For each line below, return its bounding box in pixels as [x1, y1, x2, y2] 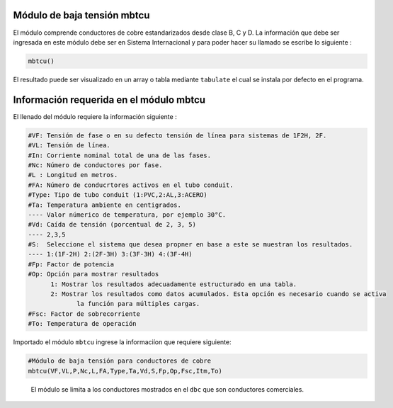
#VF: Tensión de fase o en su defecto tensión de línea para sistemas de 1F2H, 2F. [28, 131, 327, 140]
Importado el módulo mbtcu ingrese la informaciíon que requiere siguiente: [13, 338, 232, 346]
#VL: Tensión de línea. [28, 142, 111, 149]
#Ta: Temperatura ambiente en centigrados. [28, 200, 182, 209]
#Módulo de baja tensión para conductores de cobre [28, 357, 212, 365]
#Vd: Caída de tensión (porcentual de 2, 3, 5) [28, 220, 196, 229]
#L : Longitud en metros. [28, 171, 118, 179]
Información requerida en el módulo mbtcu [13, 93, 205, 106]
